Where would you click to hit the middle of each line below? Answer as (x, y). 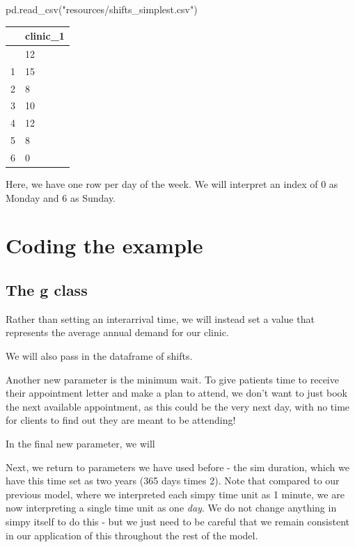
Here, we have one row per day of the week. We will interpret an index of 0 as (172, 184)
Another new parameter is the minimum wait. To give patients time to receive (172, 379)
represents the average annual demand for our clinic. (117, 332)
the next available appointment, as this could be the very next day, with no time (178, 406)
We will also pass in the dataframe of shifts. (99, 356)
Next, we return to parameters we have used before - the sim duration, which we (177, 467)
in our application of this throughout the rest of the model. (132, 535)
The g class (47, 290)
